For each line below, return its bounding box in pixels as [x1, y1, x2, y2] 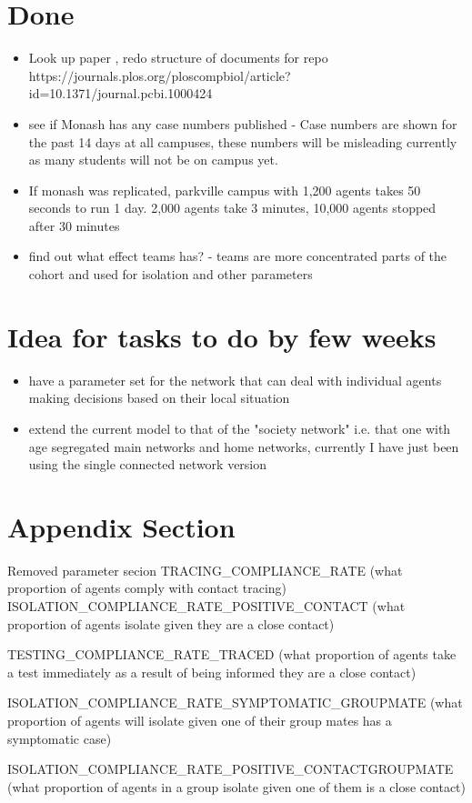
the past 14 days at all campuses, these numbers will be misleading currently [28, 132, 457, 151]
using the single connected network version [28, 455, 267, 474]
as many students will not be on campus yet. [28, 150, 278, 169]
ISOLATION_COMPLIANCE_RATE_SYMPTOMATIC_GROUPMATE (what [7, 693, 463, 712]
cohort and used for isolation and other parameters [28, 265, 313, 284]
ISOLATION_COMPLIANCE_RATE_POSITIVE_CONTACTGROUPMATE [7, 759, 454, 778]
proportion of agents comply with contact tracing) [7, 578, 287, 597]
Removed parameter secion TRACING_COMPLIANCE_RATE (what [7, 560, 403, 579]
